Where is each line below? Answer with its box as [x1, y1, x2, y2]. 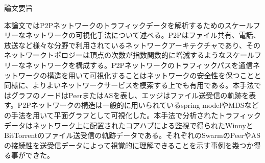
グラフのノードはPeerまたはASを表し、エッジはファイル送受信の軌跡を [11, 89, 249, 100]
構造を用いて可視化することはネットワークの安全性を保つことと [46, 69, 261, 80]
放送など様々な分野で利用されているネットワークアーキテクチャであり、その [4, 39, 260, 50]
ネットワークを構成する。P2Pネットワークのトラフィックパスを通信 [25, 59, 253, 70]
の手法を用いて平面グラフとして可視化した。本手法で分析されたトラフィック [4, 109, 261, 120]
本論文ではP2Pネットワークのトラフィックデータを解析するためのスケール [4, 19, 253, 30]
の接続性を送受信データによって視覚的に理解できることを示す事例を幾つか [4, 139, 254, 150]
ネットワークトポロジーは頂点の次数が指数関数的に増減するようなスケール [4, 50, 254, 60]
